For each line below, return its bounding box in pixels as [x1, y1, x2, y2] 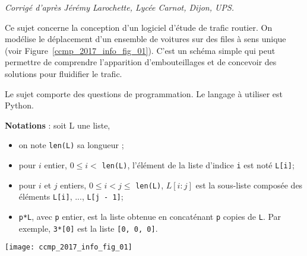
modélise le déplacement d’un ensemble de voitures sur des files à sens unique [5, 33, 286, 45]
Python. [5, 99, 34, 111]
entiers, [60, 178, 87, 191]
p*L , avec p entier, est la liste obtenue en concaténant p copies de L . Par [18, 210, 281, 222]
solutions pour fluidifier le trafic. [5, 67, 122, 79]
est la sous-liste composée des [195, 178, 303, 191]
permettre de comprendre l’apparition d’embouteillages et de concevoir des [5, 56, 277, 68]
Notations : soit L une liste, [5, 119, 110, 131]
